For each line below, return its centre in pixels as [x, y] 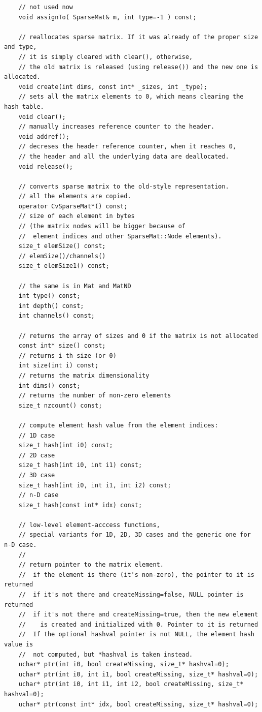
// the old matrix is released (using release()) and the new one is [138, 67]
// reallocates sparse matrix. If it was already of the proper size [138, 37]
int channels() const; [57, 316]
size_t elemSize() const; [62, 246]
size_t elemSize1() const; [64, 266]
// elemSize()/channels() [62, 256]
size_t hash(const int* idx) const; [80, 505]
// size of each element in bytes [77, 216]
